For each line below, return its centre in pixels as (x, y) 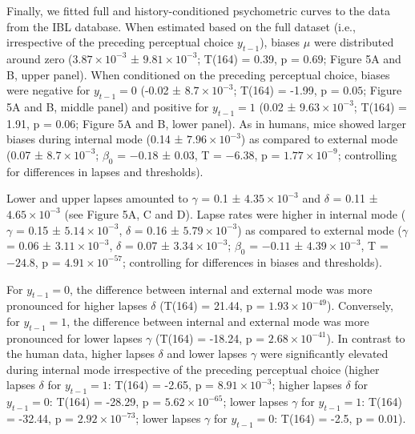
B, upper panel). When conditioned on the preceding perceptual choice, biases (198, 74)
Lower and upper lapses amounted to (97, 198)
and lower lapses (207, 354)
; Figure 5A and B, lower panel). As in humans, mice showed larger (241, 123)
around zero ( (40, 58)
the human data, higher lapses (81, 354)
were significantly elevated (324, 354)
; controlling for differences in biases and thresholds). (252, 261)
